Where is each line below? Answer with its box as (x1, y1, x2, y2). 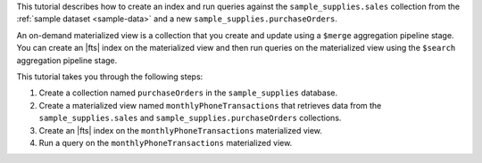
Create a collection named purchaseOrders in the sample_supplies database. (38, 87, 338, 98)
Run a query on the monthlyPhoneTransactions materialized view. (38, 137, 293, 148)
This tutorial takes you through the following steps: (16, 71, 204, 82)
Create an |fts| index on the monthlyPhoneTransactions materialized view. (38, 125, 323, 135)
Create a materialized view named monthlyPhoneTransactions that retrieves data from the (38, 100, 382, 110)
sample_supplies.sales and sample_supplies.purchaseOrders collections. (38, 112, 342, 124)
